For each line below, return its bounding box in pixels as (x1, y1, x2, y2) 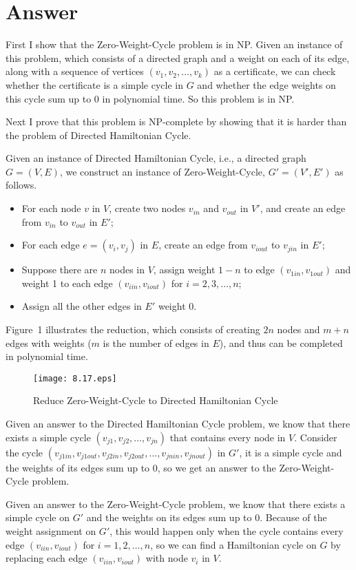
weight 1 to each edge (21, 275, 113, 290)
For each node (21, 201, 81, 215)
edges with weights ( (6, 335, 92, 350)
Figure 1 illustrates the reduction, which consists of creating (6, 322, 260, 337)
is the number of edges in (103, 335, 209, 350)
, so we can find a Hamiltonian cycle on (150, 537, 317, 551)
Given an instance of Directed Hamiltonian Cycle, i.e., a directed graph (6, 151, 306, 165)
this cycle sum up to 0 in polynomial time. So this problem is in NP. (6, 91, 295, 105)
